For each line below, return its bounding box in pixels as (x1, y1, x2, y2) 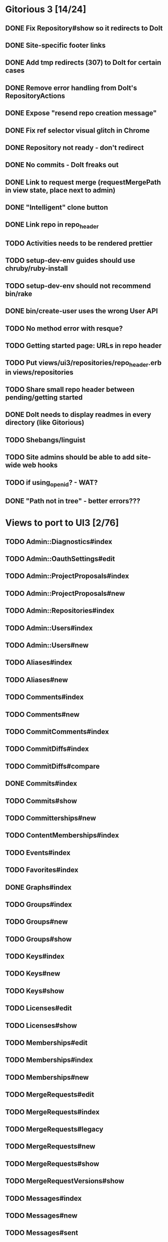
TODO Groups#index (5, 900, 72, 908)
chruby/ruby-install (5, 264, 68, 273)
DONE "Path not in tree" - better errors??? (5, 497, 141, 505)
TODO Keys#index (5, 952, 65, 961)
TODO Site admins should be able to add (5, 453, 135, 462)
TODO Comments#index (5, 693, 84, 702)
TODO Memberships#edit (5, 1039, 88, 1047)
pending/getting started (5, 393, 83, 402)
